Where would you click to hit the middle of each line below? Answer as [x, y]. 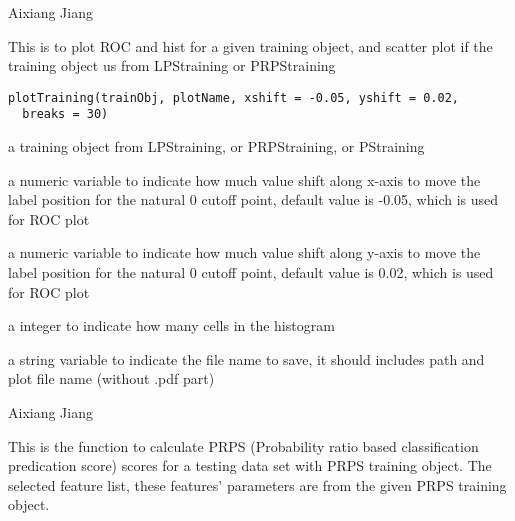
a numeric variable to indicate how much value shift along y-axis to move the [244, 252]
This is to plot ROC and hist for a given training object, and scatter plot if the [250, 45]
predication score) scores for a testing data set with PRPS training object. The [250, 465]
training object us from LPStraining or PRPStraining [172, 65]
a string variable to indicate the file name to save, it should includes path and [246, 358]
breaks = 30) [65, 114]
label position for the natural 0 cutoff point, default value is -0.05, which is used [253, 199]
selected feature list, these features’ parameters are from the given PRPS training [257, 484]
